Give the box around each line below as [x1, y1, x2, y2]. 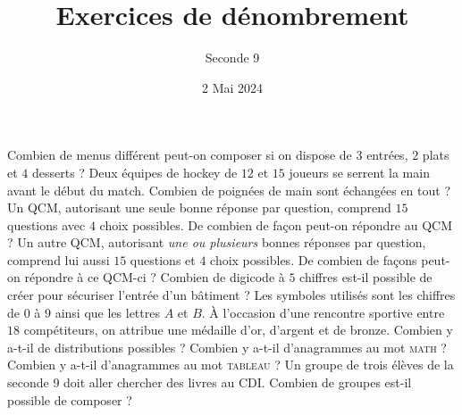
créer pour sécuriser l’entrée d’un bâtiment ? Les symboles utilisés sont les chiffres [7, 286, 456, 304]
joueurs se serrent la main [289, 162, 430, 181]
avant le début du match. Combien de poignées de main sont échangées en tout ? [7, 180, 451, 199]
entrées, [366, 145, 408, 164]
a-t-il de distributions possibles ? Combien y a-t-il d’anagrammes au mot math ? [7, 337, 447, 356]
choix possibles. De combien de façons [210, 250, 417, 269]
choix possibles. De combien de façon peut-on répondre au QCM [99, 215, 453, 234]
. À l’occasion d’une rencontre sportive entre [201, 303, 445, 321]
